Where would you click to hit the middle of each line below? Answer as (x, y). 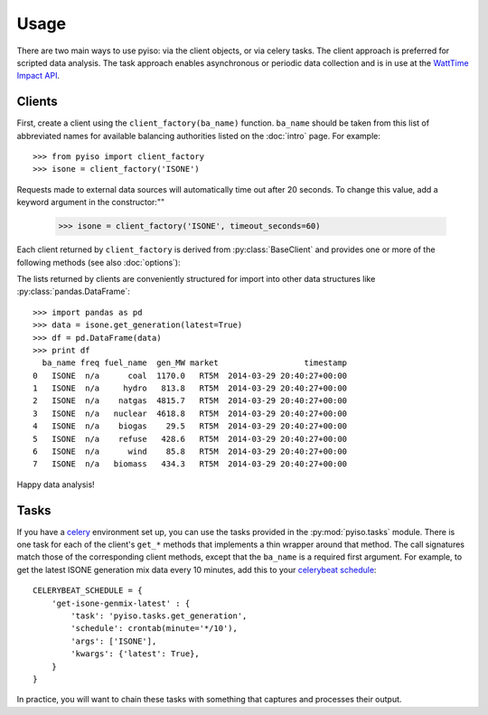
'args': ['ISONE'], (114, 641)
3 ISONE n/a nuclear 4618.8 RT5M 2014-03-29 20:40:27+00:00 (190, 413)
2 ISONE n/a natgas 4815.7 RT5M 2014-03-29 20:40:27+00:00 (190, 401)
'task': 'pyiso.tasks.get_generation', (159, 616)
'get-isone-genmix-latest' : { (121, 603)
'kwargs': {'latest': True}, (136, 654)
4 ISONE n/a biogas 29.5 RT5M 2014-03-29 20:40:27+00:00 (190, 426)
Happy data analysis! (56, 485)
